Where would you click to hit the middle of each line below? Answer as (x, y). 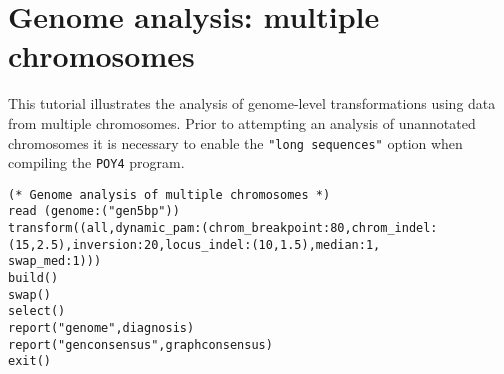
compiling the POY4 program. (96, 162)
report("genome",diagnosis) (101, 328)
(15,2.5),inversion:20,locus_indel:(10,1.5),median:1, (194, 244)
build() (33, 278)
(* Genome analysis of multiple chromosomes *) (169, 194)
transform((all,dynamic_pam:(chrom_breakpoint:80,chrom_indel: (223, 228)
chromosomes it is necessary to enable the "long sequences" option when (235, 142)
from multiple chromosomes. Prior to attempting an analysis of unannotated (242, 122)
